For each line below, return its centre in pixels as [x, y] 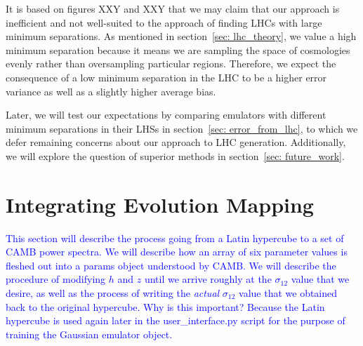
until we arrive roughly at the [208, 279]
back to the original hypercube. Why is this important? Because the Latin [165, 306]
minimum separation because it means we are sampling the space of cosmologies [178, 49]
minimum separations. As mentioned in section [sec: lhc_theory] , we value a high [181, 36]
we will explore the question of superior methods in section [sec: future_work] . [175, 155]
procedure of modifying [56, 279]
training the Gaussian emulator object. [89, 334]
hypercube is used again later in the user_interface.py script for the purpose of [176, 320]
